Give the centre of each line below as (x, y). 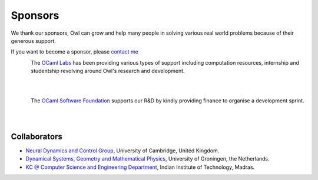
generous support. (33, 41)
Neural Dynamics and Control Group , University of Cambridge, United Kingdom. (122, 151)
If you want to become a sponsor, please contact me (74, 52)
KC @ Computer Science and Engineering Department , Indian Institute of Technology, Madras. (140, 167)
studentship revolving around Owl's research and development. (108, 71)
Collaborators (37, 136)
